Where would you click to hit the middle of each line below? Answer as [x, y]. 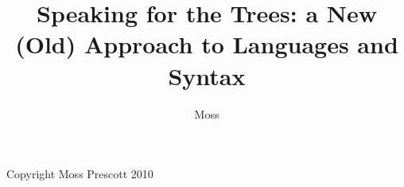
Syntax [207, 75]
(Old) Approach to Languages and [207, 44]
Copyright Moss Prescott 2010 [80, 174]
